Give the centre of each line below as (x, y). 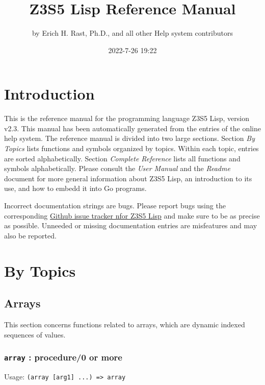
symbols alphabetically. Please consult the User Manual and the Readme (117, 168)
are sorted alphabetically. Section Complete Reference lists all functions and (122, 158)
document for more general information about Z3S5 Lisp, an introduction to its (128, 178)
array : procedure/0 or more (63, 357)
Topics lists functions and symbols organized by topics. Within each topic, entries (131, 148)
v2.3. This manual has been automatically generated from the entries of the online (132, 128)
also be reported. (30, 235)
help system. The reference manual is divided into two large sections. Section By (129, 138)
